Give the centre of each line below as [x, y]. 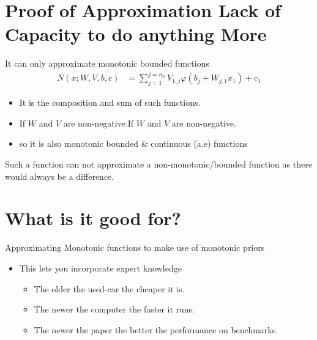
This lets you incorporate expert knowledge [100, 268]
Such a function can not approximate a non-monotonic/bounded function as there [158, 164]
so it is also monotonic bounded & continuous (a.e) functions [133, 143]
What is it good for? [93, 218]
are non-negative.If [99, 123]
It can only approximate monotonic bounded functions [107, 63]
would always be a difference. [60, 176]
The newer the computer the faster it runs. [114, 309]
